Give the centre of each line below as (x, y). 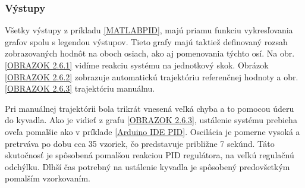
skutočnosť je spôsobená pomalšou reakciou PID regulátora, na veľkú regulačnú (150, 155)
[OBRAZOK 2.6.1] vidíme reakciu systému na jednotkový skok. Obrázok (137, 65)
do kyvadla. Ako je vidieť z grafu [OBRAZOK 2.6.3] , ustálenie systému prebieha (151, 120)
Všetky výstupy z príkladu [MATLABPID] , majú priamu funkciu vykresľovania (149, 30)
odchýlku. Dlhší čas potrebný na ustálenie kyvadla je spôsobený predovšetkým (147, 166)
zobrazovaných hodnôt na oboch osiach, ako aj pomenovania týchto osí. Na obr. (150, 53)
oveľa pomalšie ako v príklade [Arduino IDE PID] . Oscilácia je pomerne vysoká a (152, 131)
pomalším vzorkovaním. (48, 178)
